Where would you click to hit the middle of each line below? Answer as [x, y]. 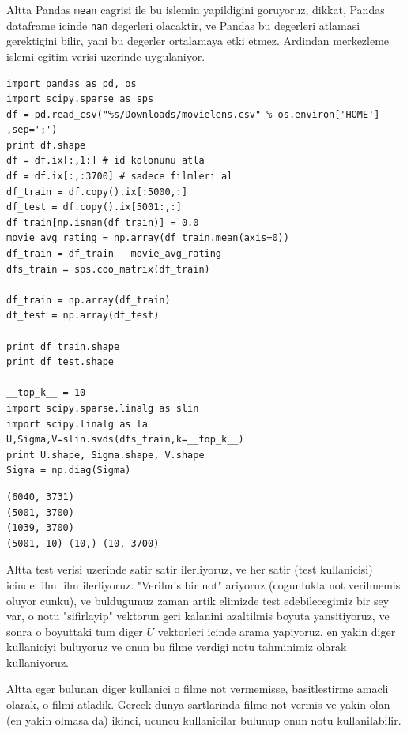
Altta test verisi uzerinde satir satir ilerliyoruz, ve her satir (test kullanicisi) [190, 569]
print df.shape [46, 145]
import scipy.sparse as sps [80, 99]
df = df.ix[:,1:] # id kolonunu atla [106, 161]
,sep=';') [32, 130]
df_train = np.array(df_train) [89, 300]
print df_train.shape [63, 346]
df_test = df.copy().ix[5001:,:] [94, 207]
